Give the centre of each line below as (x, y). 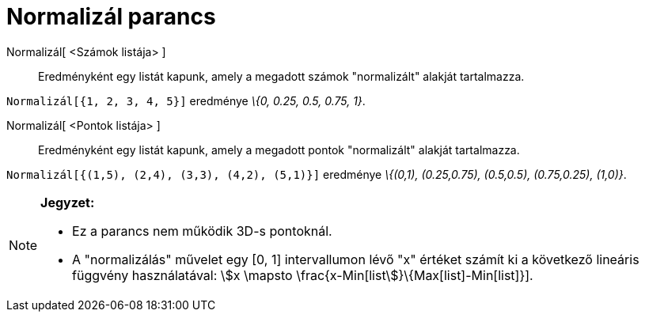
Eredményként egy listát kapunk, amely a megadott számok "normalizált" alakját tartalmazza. (281, 76)
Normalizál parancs (111, 17)
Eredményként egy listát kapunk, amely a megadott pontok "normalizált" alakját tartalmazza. (279, 150)
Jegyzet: (68, 202)
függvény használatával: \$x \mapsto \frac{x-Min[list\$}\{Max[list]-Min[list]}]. (303, 275)
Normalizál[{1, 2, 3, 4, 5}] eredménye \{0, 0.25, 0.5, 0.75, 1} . (186, 100)
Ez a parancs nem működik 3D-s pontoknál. (202, 231)
